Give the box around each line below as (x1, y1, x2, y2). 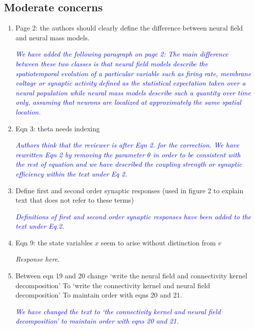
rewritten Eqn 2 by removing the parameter (15, 149, 145, 159)
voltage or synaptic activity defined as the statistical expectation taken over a (15, 78, 246, 88)
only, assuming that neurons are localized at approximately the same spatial (15, 97, 241, 107)
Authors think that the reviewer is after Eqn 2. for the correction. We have (15, 140, 239, 150)
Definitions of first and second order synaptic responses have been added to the (15, 211, 251, 221)
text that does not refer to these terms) (15, 195, 134, 205)
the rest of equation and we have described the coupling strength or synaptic (15, 159, 242, 169)
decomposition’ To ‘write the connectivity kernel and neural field (15, 280, 210, 290)
